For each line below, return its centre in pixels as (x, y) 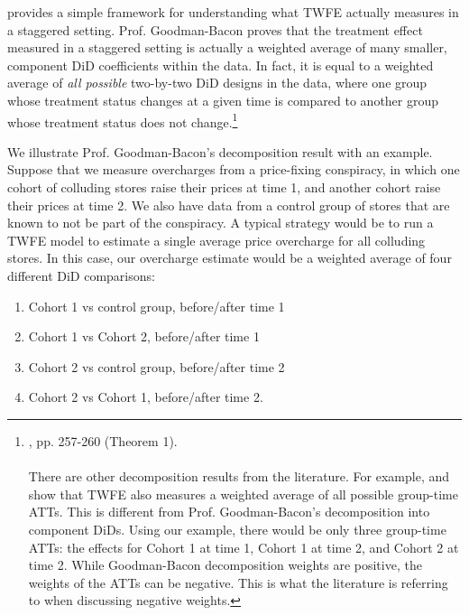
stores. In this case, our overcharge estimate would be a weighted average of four (230, 258)
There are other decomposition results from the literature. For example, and (239, 476)
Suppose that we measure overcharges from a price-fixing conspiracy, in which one (234, 169)
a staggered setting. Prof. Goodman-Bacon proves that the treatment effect (215, 29)
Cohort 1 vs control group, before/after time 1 (156, 306)
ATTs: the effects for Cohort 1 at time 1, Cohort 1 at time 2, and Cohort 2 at (244, 547)
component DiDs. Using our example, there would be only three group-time (237, 529)
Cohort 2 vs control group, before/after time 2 (156, 366)
